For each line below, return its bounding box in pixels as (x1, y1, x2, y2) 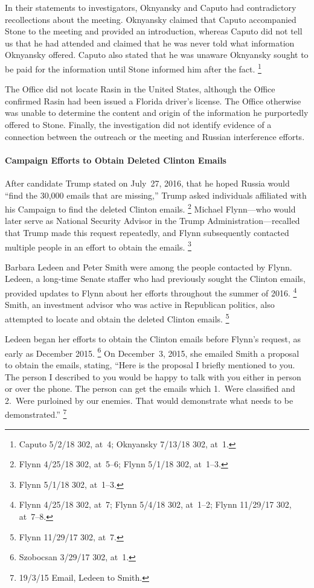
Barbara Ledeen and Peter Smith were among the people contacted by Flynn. (5, 260, 292, 273)
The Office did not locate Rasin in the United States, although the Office (5, 83, 275, 95)
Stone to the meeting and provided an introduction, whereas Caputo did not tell (5, 25, 303, 37)
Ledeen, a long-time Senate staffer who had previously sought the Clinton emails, (5, 272, 306, 285)
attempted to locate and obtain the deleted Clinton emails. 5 (5, 310, 229, 325)
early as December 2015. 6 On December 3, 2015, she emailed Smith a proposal (5, 345, 300, 359)
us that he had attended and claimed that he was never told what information (5, 36, 295, 49)
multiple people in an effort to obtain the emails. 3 (5, 238, 191, 253)
